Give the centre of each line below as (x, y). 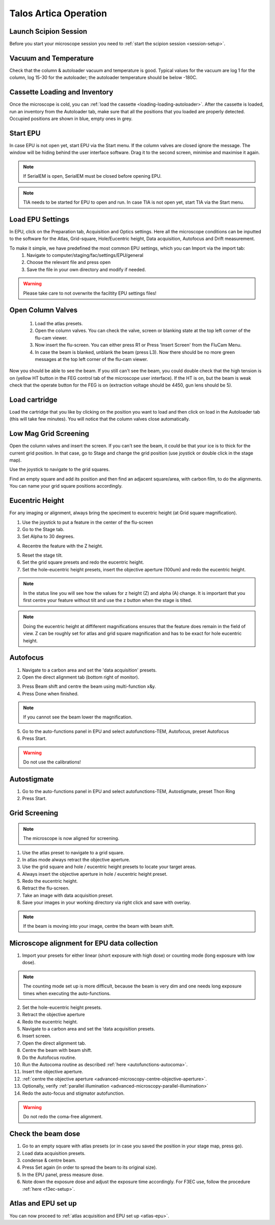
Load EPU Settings (39, 219)
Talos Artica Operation (58, 13)
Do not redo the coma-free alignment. (63, 1117)
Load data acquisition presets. (54, 1153)
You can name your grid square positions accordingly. (66, 486)
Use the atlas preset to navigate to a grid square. (73, 852)
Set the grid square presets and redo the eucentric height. (83, 562)
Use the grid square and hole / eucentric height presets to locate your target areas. (109, 867)
